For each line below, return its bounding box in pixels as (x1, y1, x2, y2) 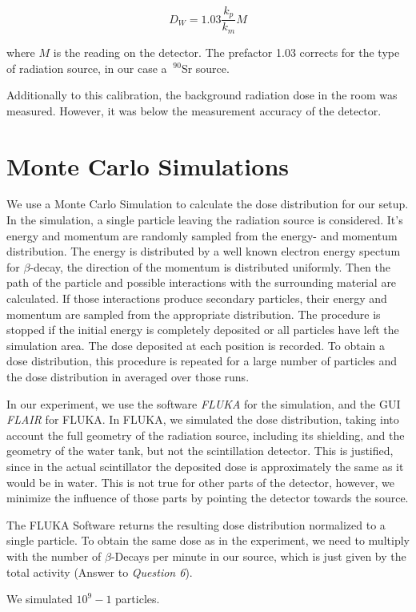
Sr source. (181, 59, 230, 76)
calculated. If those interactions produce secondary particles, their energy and (6, 290, 387, 306)
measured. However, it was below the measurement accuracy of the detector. (6, 102, 382, 119)
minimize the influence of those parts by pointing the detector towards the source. (6, 489, 409, 506)
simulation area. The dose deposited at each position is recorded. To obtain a (6, 336, 385, 353)
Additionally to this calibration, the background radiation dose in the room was (6, 87, 398, 103)
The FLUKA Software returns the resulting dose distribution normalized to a (6, 516, 386, 533)
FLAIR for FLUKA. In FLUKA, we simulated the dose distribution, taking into (6, 411, 399, 428)
